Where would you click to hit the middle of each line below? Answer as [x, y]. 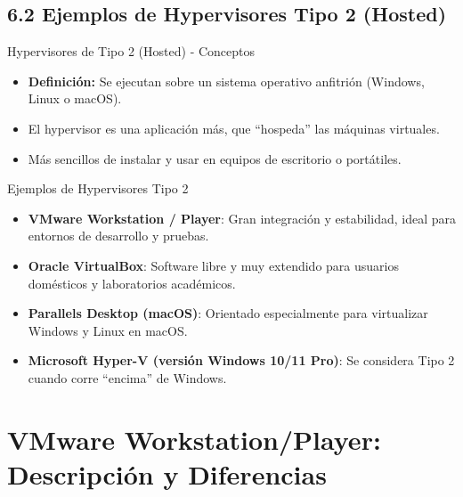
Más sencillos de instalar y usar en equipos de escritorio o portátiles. [215, 158]
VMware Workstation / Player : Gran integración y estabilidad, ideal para [242, 218]
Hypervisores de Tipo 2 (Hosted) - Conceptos [131, 51]
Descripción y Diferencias [167, 473]
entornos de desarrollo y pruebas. [118, 236]
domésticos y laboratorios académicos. [132, 283]
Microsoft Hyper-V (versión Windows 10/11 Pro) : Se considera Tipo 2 [241, 360]
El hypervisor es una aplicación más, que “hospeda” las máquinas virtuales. [234, 128]
